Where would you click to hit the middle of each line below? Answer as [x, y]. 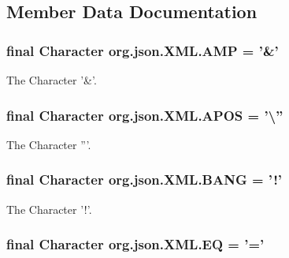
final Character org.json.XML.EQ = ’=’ [135, 244]
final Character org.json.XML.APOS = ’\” [145, 115]
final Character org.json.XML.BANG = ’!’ [144, 179]
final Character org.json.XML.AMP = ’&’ [143, 50]
